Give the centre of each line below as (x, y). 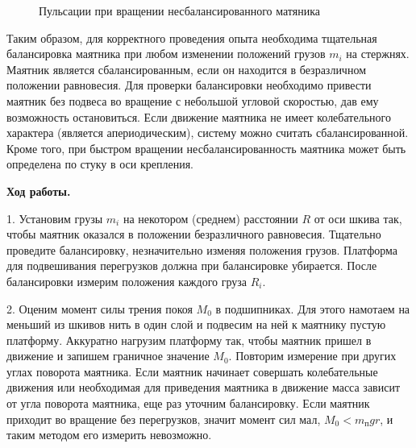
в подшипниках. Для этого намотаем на (313, 308)
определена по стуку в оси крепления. (100, 164)
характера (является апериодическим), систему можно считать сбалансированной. (208, 133)
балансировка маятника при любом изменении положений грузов (166, 54)
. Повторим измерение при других (312, 356)
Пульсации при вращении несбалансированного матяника (179, 10)
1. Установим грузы (55, 218)
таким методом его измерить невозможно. (109, 435)
